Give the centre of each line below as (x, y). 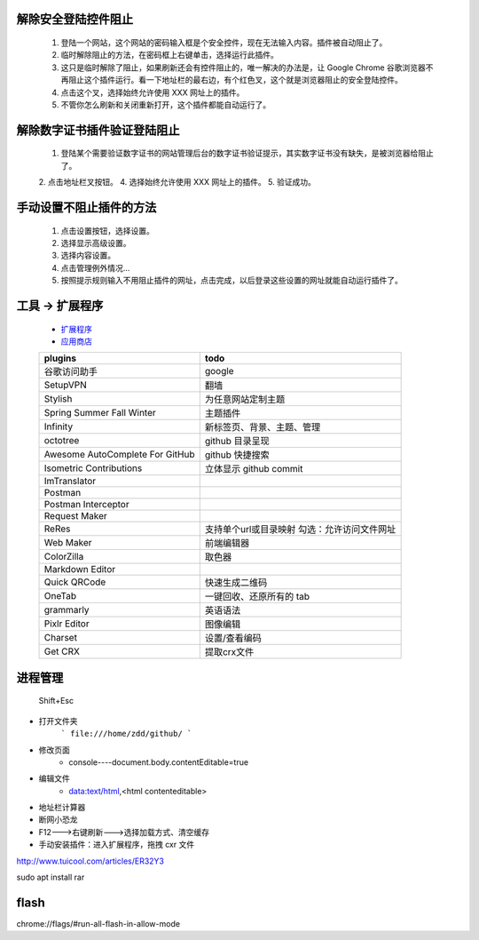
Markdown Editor (79, 570)
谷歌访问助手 (71, 371)
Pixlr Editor (67, 624)
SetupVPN (66, 385)
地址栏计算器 (62, 808)
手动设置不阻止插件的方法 (86, 207)
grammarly (67, 610)
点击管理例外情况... (95, 267)
